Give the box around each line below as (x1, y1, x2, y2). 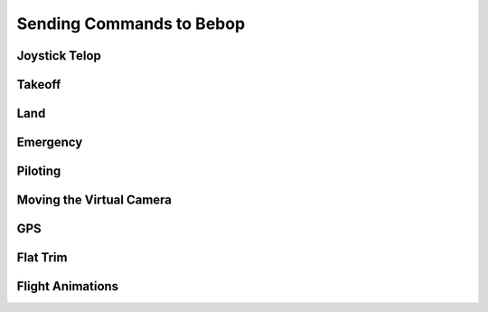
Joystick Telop (16, 48, 101, 63)
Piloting (16, 164, 61, 179)
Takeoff (16, 77, 61, 92)
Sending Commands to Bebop (16, 14, 246, 33)
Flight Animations (16, 279, 119, 294)
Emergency (16, 135, 83, 150)
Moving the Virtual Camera (16, 193, 172, 208)
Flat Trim (16, 250, 68, 266)
